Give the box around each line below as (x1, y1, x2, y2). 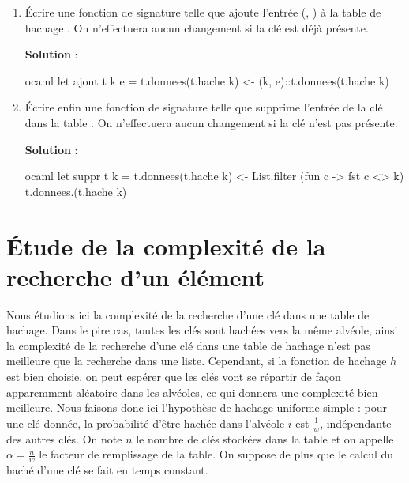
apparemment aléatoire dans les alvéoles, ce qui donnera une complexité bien (6, 383, 378, 400)
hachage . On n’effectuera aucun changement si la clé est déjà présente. (24, 19, 369, 36)
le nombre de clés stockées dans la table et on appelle (136, 430, 394, 447)
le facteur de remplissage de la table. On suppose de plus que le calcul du (39, 446, 394, 462)
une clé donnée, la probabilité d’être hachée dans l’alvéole (6, 414, 285, 431)
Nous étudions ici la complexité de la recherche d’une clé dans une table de (6, 306, 370, 323)
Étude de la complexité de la (6, 229, 326, 262)
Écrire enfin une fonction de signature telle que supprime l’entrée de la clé (24, 99, 383, 115)
